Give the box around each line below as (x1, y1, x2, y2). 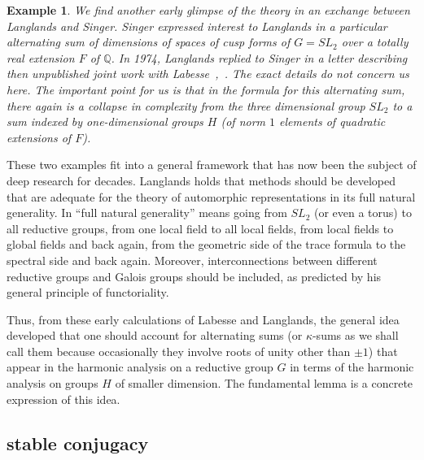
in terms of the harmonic (290, 358, 414, 375)
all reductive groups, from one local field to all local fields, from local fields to (7, 219, 394, 237)
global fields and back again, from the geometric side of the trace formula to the (7, 236, 406, 253)
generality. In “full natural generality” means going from (7, 204, 287, 221)
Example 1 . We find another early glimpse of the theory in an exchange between (7, 2, 410, 18)
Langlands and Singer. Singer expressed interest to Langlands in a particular (7, 17, 387, 34)
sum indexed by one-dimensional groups (7, 113, 203, 130)
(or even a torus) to (313, 204, 412, 221)
